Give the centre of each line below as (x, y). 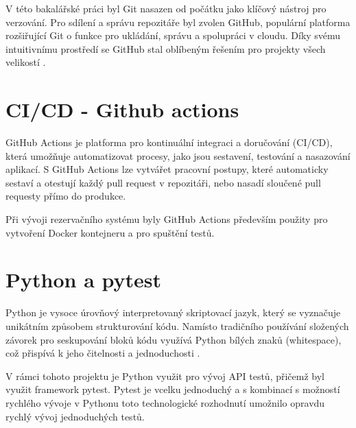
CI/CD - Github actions (122, 109)
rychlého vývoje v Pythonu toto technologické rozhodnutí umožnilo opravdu (165, 402)
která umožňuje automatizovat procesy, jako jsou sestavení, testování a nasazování (178, 155)
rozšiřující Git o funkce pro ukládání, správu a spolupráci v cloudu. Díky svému (173, 35)
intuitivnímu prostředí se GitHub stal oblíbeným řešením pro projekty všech (166, 48)
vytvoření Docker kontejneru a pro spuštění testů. (110, 232)
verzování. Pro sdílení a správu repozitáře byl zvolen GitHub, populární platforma (178, 22)
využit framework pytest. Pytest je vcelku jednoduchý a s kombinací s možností (173, 389)
